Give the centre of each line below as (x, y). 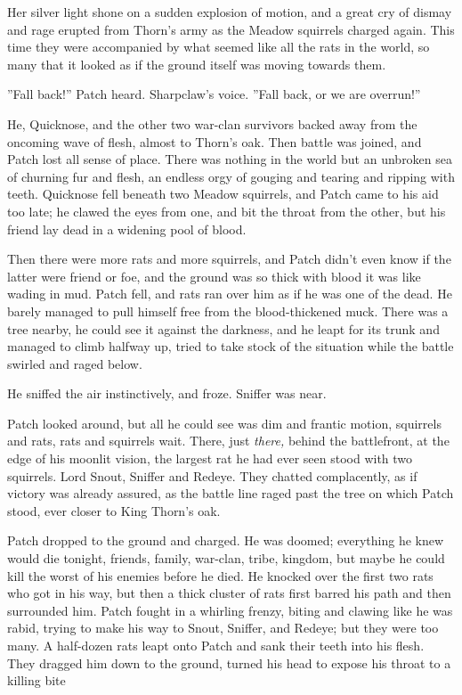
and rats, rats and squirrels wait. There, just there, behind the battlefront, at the (228, 441)
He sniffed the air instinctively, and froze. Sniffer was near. (167, 393)
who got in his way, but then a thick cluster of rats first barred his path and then (229, 593)
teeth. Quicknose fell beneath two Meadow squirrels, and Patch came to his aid (223, 194)
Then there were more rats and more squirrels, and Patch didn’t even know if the (229, 259)
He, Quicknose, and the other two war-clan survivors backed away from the (212, 123)
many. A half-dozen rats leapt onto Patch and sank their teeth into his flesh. (216, 645)
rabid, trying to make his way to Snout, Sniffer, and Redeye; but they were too (223, 628)
